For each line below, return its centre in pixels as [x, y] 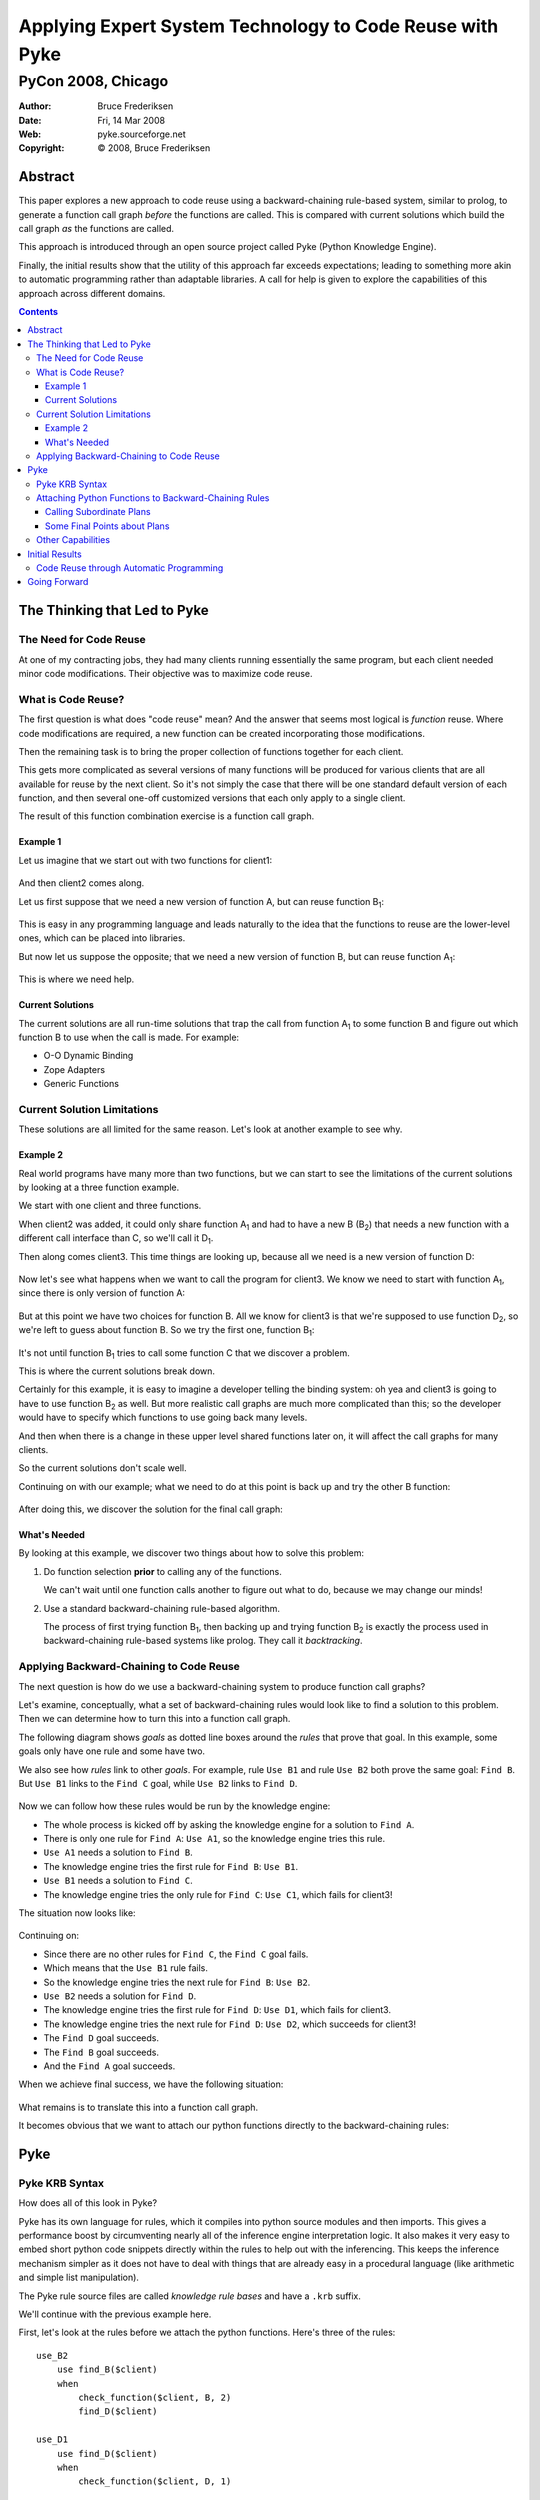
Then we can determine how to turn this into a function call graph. [154, 1719]
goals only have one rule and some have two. [111, 1751]
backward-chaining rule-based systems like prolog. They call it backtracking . [203, 1641]
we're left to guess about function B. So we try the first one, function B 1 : [166, 1331]
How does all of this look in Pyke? [88, 2203]
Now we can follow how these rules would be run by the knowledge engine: [174, 1806]
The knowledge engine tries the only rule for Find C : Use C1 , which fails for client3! [218, 1894]
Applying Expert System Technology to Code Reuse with [258, 26]
